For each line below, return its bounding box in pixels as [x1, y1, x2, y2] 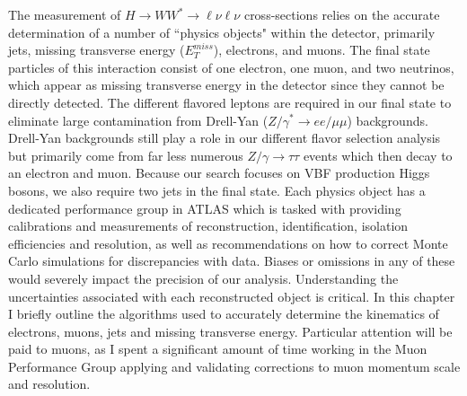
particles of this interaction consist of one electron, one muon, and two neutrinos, [8, 57, 454, 76]
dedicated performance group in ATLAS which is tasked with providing [8, 198, 401, 217]
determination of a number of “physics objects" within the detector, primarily [8, 22, 436, 41]
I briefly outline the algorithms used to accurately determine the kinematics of [8, 304, 439, 323]
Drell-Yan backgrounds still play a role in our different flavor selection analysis [8, 128, 441, 147]
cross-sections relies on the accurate [243, 5, 440, 23]
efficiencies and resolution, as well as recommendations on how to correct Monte [8, 233, 448, 252]
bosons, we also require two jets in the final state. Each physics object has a [8, 180, 426, 199]
